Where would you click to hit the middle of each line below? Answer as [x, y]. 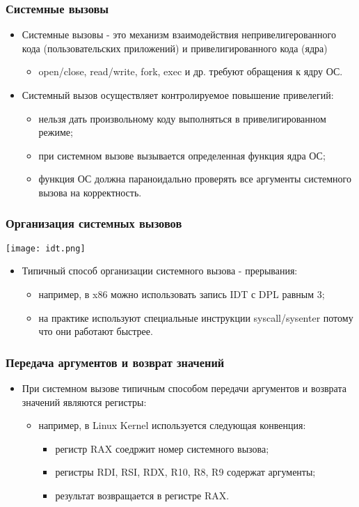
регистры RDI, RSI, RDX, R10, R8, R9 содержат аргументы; [185, 472]
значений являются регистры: [84, 401]
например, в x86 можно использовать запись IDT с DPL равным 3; [182, 294]
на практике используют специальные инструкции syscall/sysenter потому [196, 317]
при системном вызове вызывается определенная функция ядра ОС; [182, 155]
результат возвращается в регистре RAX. [142, 495]
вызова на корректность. [90, 192]
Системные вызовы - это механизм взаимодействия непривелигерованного [179, 34]
